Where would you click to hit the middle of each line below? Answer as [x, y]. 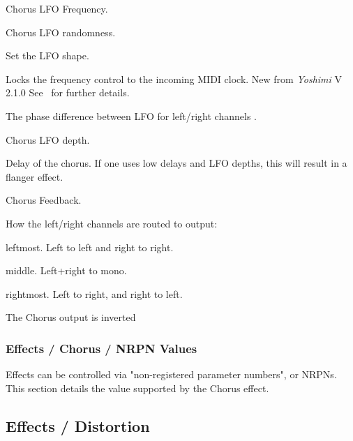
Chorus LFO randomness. [61, 32]
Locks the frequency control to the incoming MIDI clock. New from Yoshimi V [174, 79]
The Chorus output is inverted [71, 317]
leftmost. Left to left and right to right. [90, 247]
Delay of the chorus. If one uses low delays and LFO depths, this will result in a [176, 163]
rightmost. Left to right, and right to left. [94, 293]
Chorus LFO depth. [48, 139]
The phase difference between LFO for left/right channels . [131, 115]
